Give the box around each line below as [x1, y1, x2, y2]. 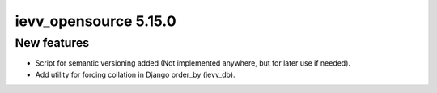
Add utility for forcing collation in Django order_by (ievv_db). [35, 70, 235, 79]
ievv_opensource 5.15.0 [15, 12, 177, 30]
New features [15, 36, 90, 50]
